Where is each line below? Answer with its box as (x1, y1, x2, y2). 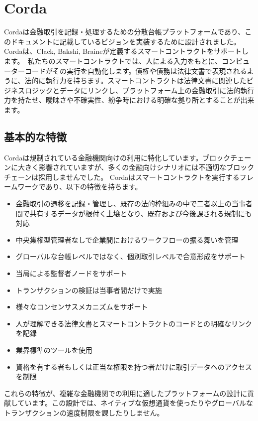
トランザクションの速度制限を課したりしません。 (4, 407, 164, 418)
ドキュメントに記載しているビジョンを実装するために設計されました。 (10, 36, 241, 46)
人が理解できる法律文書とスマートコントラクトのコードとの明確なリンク (15, 318, 252, 328)
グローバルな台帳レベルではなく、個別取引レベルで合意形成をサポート (15, 251, 246, 262)
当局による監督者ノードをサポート (15, 268, 127, 279)
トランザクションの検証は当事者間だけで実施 (15, 284, 162, 295)
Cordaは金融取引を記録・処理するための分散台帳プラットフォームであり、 (4, 26, 245, 37)
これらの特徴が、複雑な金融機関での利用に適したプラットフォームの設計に (4, 388, 248, 398)
